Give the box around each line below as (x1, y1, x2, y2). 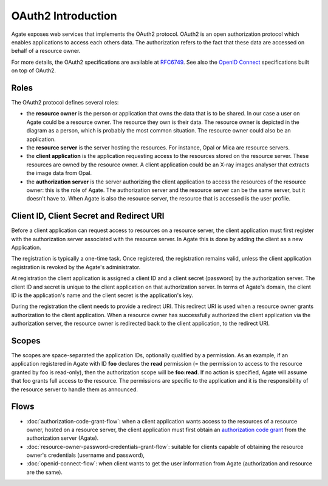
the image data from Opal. (26, 169, 92, 177)
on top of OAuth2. (11, 67, 56, 74)
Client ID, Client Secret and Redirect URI (11, 211, 165, 221)
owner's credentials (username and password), (26, 451, 145, 459)
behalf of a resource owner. (11, 47, 81, 55)
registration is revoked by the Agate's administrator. (11, 263, 141, 270)
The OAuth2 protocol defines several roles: (11, 99, 119, 106)
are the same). (26, 468, 63, 476)
